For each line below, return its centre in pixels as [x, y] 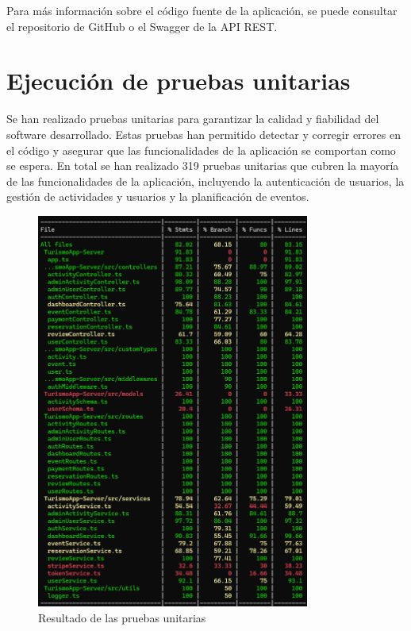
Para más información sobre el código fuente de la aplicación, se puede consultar [202, 10]
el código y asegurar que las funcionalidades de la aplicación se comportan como [201, 150]
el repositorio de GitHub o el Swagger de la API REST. [142, 26]
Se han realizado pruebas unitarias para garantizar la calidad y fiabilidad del [193, 119]
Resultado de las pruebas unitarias [122, 617]
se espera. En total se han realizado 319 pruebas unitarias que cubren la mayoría [203, 165]
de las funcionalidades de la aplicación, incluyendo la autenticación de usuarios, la [205, 181]
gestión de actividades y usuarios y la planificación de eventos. [158, 196]
